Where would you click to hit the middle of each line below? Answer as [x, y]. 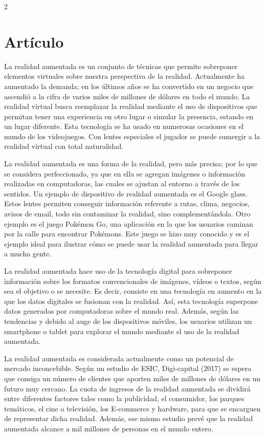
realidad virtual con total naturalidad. [64, 146]
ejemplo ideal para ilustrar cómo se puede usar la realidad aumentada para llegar [131, 243]
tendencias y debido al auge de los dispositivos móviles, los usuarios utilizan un [128, 321]
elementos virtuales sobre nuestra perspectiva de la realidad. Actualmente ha [124, 76]
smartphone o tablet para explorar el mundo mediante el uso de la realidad [122, 331]
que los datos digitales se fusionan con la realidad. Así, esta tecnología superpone [131, 301]
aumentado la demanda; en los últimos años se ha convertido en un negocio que [129, 86]
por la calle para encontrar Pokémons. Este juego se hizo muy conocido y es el [127, 234]
